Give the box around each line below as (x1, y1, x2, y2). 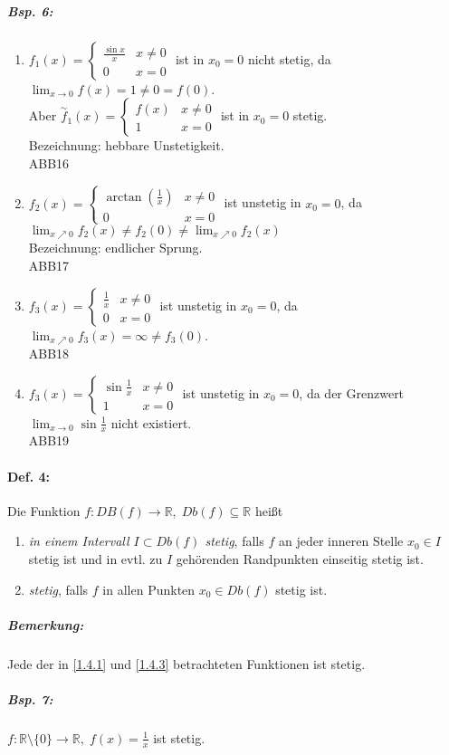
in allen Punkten (102, 579, 196, 598)
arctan (106, 190, 142, 204)
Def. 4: (7, 466, 50, 485)
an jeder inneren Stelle (278, 531, 404, 550)
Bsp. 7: (7, 689, 53, 708)
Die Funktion (7, 501, 81, 520)
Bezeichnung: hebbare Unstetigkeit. (28, 136, 224, 155)
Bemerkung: (7, 615, 84, 634)
